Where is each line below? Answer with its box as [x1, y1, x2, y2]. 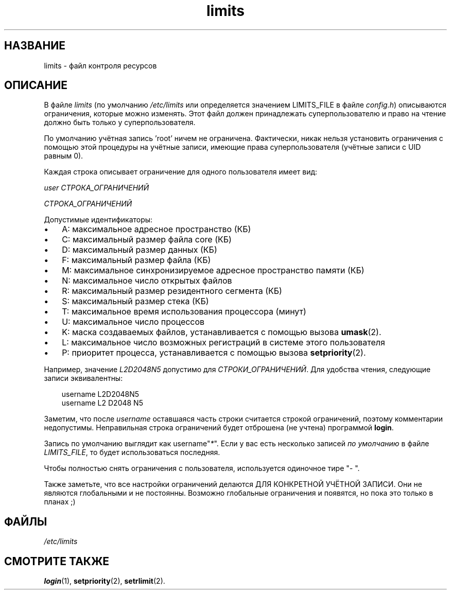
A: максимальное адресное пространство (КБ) [62, 224, 251, 235]
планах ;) [44, 497, 76, 506]
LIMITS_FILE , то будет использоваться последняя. [44, 448, 220, 457]
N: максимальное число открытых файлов [62, 275, 232, 286]
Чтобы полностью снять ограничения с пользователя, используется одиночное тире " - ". [44, 464, 360, 473]
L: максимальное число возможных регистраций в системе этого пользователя [62, 337, 385, 348]
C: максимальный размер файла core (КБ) [62, 234, 232, 245]
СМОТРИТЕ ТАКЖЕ [4, 554, 110, 568]
